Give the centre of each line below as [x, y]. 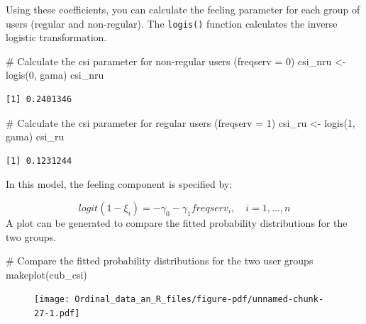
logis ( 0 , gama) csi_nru [55, 75]
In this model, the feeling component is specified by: [119, 184]
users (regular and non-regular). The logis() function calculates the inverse [172, 23]
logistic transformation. [56, 37]
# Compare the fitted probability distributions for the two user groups [160, 261]
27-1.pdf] [57, 314]
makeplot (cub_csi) [46, 274]
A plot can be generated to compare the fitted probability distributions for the [177, 223]
